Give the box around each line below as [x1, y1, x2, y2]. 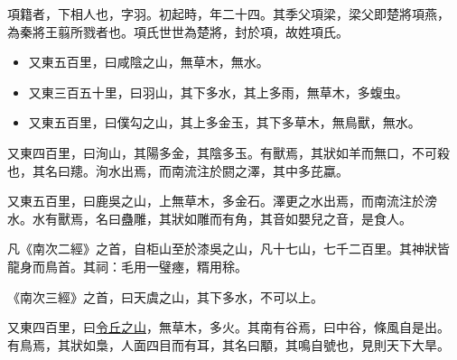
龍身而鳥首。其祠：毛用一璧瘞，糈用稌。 [7, 256, 247, 275]
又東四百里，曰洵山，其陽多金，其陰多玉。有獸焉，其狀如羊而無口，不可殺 [7, 143, 450, 162]
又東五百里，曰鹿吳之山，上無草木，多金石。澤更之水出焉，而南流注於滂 [7, 191, 437, 210]
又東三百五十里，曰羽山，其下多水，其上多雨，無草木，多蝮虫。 [28, 82, 408, 101]
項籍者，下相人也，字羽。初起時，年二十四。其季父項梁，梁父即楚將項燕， [7, 5, 450, 23]
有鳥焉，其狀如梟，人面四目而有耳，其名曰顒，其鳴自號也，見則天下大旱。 [7, 335, 450, 354]
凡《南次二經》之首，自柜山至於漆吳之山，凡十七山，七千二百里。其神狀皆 [7, 239, 450, 258]
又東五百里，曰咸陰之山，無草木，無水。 [28, 52, 269, 71]
